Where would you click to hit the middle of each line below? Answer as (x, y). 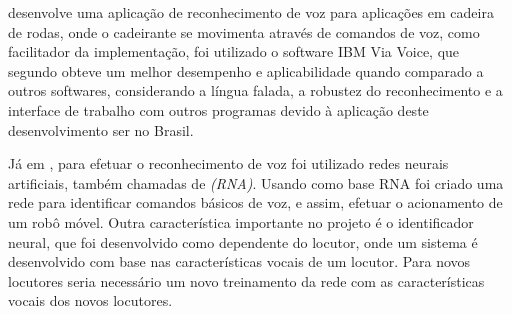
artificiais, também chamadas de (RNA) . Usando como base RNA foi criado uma (256, 182)
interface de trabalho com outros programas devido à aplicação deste (218, 109)
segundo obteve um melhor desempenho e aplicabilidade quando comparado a (246, 70)
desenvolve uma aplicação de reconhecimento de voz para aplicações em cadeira (251, 12)
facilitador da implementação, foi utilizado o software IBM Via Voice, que (234, 51)
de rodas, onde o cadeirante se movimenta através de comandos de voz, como (244, 31)
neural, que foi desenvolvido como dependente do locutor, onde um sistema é (243, 241)
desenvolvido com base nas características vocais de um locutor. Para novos (239, 261)
